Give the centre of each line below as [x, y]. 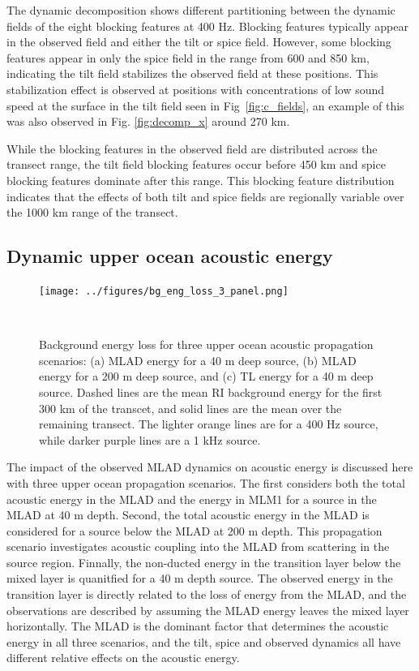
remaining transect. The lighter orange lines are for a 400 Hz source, [209, 424]
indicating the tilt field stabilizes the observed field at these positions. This [192, 73]
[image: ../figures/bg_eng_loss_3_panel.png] [164, 291]
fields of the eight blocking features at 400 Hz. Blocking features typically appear [207, 26]
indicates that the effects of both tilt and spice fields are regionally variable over [205, 196]
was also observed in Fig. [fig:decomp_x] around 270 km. [148, 121]
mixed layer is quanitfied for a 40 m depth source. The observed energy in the [200, 578]
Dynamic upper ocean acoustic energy [170, 256]
